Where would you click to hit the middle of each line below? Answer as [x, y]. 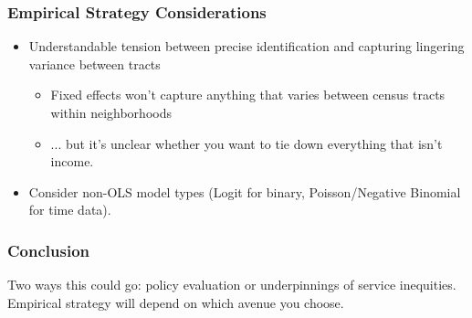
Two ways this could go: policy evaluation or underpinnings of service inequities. [232, 285]
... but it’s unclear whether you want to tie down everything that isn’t [246, 143]
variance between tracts [94, 64]
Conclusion [48, 250]
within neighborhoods [111, 112]
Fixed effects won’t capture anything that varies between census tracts [248, 95]
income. [72, 161]
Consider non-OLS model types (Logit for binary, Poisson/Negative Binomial [245, 191]
